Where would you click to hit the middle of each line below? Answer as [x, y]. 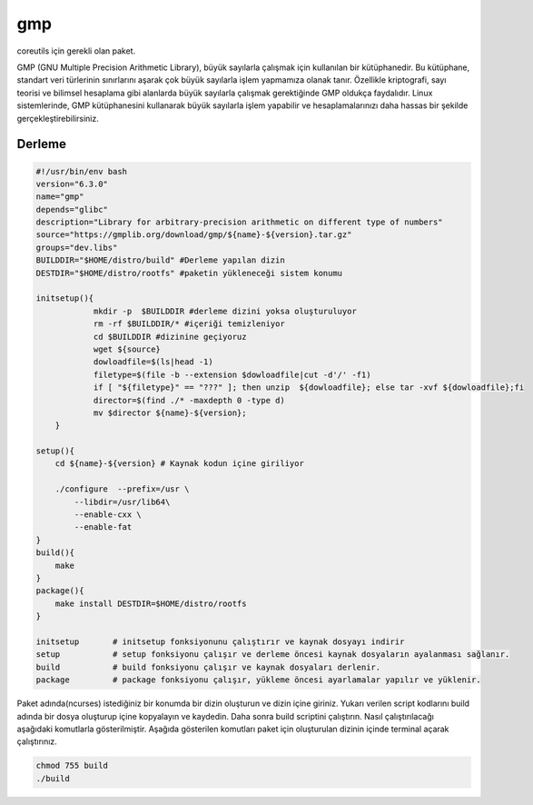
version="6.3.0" [72, 184]
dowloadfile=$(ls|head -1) [153, 362]
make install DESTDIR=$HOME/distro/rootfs [151, 603]
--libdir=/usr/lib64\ [122, 502]
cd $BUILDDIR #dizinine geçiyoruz [170, 337]
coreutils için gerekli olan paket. [76, 51]
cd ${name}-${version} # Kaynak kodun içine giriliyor [179, 464]
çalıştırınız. [37, 741]
